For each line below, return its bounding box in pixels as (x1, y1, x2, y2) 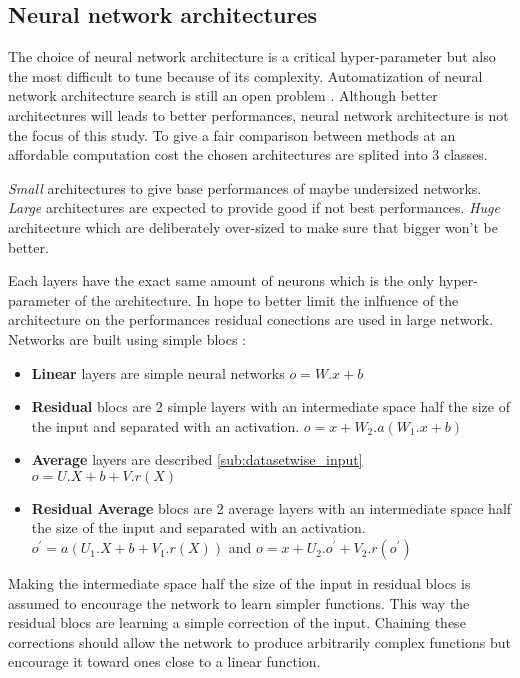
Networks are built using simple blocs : (8, 328, 246, 349)
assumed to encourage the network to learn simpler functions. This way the (8, 592, 470, 613)
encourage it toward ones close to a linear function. (8, 651, 321, 672)
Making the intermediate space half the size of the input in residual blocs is (8, 573, 471, 594)
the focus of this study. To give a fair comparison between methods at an (8, 124, 456, 145)
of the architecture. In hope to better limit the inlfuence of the (74, 289, 459, 310)
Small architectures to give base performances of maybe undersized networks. (8, 177, 482, 198)
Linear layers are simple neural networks (31, 362, 285, 383)
